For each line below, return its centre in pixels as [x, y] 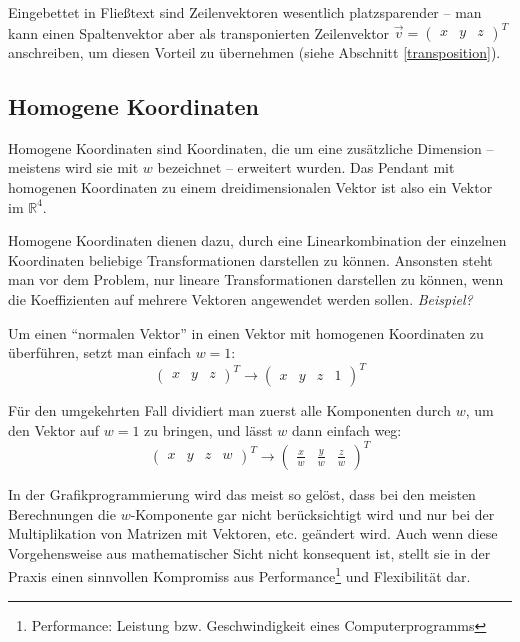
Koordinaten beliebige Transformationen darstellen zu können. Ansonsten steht [250, 259]
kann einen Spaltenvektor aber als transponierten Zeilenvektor [199, 32]
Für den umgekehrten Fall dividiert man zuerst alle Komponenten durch [229, 410]
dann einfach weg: [346, 429]
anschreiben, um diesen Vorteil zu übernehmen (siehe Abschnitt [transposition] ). [254, 52]
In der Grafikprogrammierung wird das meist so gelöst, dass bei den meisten [242, 494]
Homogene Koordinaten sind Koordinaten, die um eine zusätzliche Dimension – [251, 147]
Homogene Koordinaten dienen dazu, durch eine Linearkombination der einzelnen [257, 240]
